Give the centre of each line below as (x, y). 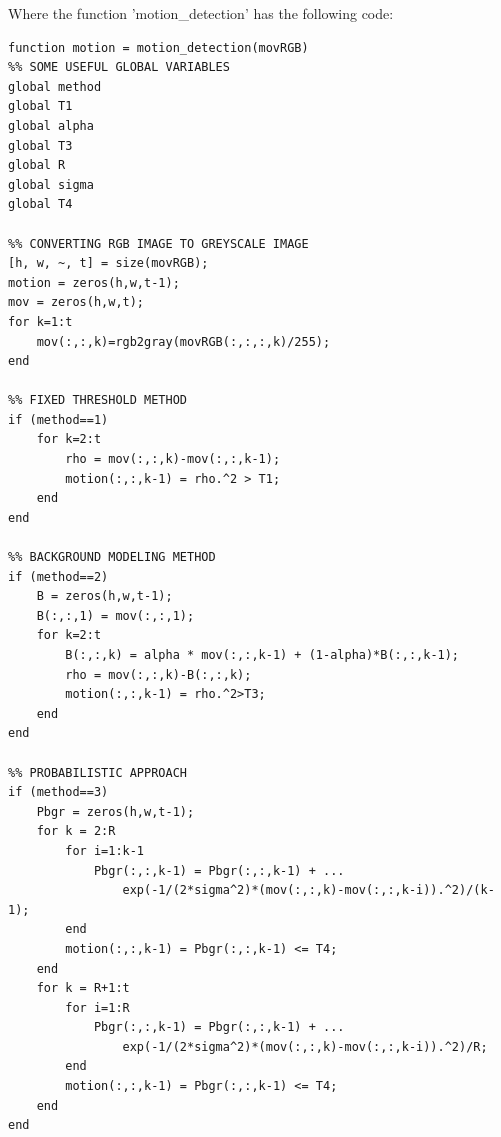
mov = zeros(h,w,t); (76, 302)
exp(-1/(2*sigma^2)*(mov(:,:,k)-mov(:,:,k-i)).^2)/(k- (308, 890)
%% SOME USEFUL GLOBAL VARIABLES (119, 67)
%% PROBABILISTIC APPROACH (97, 772)
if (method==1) (58, 419)
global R (37, 165)
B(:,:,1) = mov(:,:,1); (115, 615)
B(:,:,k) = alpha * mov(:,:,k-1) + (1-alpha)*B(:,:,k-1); (262, 655)
